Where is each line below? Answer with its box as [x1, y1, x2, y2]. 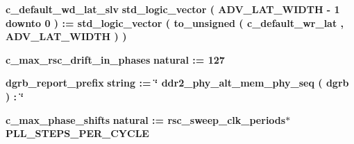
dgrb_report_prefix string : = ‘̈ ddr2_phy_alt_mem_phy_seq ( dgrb [6, 75, 349, 90]
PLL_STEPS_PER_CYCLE [6, 126, 149, 141]
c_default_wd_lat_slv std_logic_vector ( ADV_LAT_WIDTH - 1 [6, 2, 340, 16]
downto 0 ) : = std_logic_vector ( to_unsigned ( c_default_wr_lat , [6, 15, 344, 30]
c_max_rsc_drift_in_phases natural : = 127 [6, 52, 225, 66]
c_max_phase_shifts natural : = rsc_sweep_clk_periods [6, 112, 286, 127]
